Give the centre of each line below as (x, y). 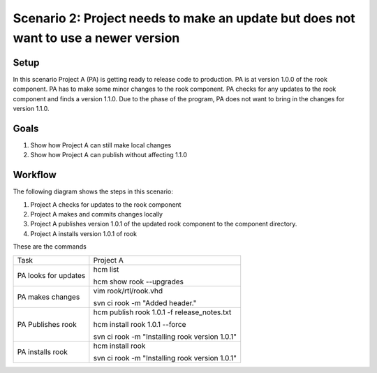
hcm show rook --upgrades (139, 281)
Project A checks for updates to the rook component (106, 204)
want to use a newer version (96, 38)
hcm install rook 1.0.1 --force (140, 324)
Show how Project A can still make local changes (101, 145)
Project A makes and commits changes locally (97, 214)
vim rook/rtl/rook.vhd (128, 291)
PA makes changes (49, 297)
